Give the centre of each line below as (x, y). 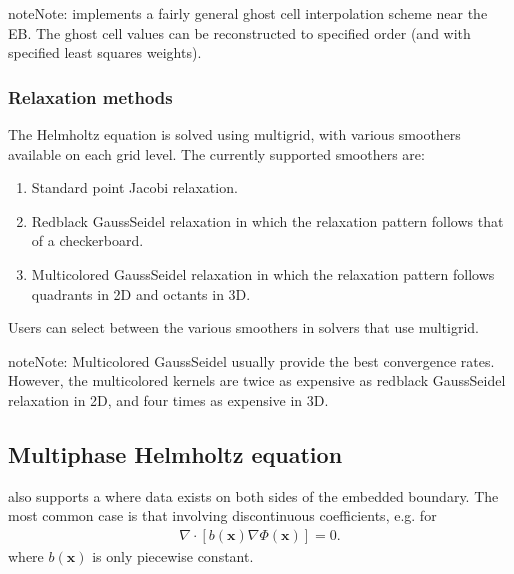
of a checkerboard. (87, 240)
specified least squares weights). (105, 52)
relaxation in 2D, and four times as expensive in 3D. (168, 399)
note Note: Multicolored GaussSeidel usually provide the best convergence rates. (251, 360)
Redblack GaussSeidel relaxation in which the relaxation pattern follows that (267, 220)
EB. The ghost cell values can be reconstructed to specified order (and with (239, 32)
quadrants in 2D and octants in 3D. (141, 293)
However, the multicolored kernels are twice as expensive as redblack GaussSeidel (257, 380)
